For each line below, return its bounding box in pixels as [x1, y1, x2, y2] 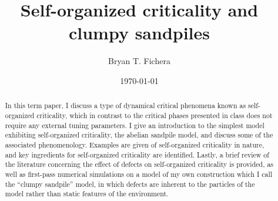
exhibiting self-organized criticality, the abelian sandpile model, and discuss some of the [5, 130, 273, 140]
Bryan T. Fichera [108, 55, 170, 67]
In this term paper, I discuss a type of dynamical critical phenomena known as [5, 101, 246, 110]
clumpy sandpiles [68, 21, 210, 45]
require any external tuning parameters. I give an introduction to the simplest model [5, 120, 264, 130]
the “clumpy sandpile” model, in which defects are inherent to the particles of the [5, 179, 255, 189]
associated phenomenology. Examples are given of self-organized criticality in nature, [5, 139, 264, 149]
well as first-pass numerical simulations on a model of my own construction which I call [5, 169, 273, 179]
